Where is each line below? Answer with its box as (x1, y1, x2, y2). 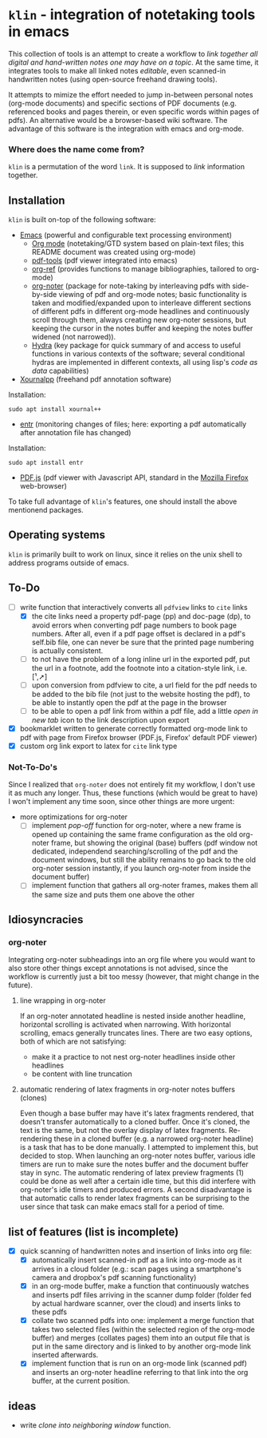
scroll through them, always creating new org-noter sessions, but (31, 315, 246, 325)
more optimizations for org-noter (19, 812, 128, 822)
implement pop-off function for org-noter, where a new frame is (31, 821, 241, 830)
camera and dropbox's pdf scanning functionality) (31, 1273, 197, 1282)
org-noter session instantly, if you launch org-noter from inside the (31, 864, 251, 873)
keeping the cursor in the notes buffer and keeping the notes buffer (31, 323, 253, 333)
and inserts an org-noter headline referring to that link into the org (31, 1368, 249, 1377)
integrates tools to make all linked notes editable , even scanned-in (8, 65, 226, 75)
